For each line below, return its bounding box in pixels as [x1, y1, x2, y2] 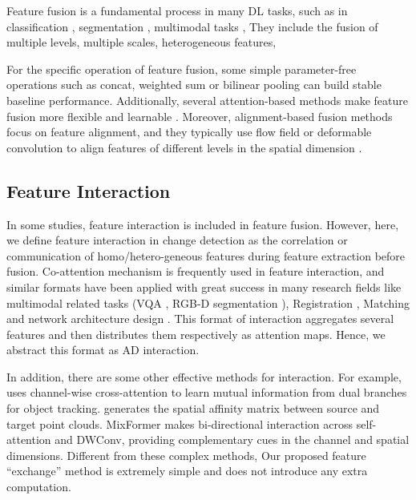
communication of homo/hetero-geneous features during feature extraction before [6, 247, 406, 264]
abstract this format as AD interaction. [6, 341, 200, 358]
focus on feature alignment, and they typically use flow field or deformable [6, 123, 372, 140]
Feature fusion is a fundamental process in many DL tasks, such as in [6, 2, 348, 18]
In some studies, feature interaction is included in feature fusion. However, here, [6, 216, 399, 232]
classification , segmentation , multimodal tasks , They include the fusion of [6, 18, 378, 34]
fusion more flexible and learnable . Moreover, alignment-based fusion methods [6, 107, 393, 124]
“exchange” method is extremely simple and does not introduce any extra [6, 462, 368, 479]
